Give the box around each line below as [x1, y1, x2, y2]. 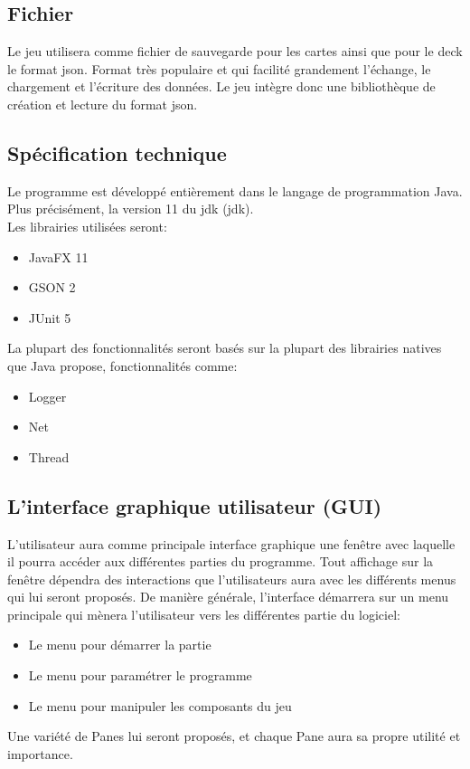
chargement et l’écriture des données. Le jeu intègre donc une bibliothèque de [7, 77, 436, 96]
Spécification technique [7, 138, 227, 166]
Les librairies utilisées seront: [7, 216, 167, 235]
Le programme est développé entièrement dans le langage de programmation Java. [7, 181, 463, 200]
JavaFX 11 [28, 247, 89, 266]
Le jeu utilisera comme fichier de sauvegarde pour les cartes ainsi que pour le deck [7, 42, 463, 61]
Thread [28, 447, 70, 466]
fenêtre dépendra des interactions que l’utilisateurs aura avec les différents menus [7, 569, 456, 588]
